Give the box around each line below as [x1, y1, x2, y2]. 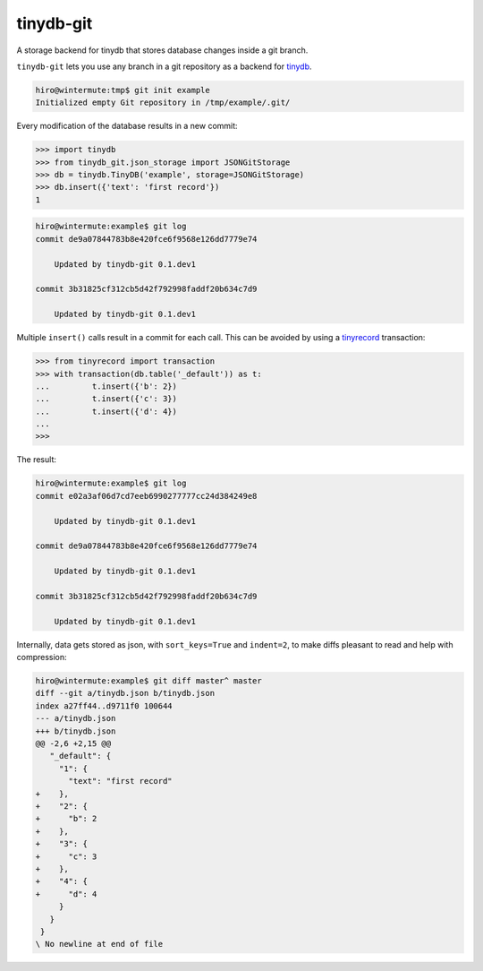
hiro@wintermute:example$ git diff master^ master [35, 676, 263, 686]
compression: [16, 652, 67, 663]
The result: [16, 454, 57, 465]
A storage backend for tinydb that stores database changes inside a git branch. [16, 45, 309, 56]
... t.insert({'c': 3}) [35, 394, 178, 404]
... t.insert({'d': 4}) [35, 406, 178, 417]
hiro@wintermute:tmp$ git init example [35, 85, 210, 95]
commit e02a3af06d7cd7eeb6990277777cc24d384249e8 [35, 491, 258, 501]
